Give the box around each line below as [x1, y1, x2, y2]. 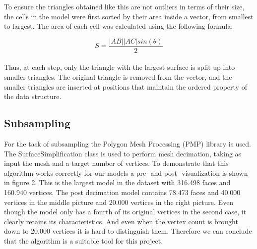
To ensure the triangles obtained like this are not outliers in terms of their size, [4, 1, 245, 11]
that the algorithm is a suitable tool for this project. [4, 235, 163, 246]
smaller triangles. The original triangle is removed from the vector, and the [4, 72, 232, 82]
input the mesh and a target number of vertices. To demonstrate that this [4, 158, 229, 168]
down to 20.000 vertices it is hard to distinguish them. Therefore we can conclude [4, 226, 252, 236]
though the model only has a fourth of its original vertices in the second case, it [4, 206, 247, 217]
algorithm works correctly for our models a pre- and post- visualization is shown [4, 167, 248, 178]
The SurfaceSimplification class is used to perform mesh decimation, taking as [4, 148, 242, 158]
